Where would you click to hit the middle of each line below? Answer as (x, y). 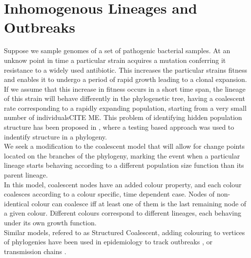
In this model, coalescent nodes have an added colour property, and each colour (123, 184)
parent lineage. (26, 175)
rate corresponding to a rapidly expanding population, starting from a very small (125, 108)
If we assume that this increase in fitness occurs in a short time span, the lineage (125, 89)
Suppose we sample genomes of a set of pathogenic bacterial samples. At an (117, 50)
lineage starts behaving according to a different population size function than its (124, 165)
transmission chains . (35, 251)
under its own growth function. (50, 222)
